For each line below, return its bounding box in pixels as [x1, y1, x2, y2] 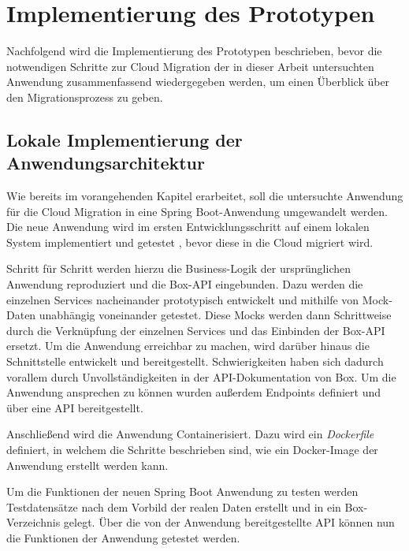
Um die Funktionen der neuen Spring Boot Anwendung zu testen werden [6, 483, 359, 500]
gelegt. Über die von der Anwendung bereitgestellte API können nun [63, 514, 395, 531]
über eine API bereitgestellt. [6, 399, 143, 415]
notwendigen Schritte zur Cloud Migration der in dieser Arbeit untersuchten [6, 58, 374, 74]
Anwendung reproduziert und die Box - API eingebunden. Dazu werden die [6, 276, 363, 292]
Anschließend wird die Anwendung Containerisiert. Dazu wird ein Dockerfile [6, 426, 374, 442]
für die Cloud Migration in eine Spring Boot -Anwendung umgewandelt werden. [6, 203, 388, 219]
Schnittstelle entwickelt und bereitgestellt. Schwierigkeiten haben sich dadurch [6, 353, 384, 370]
